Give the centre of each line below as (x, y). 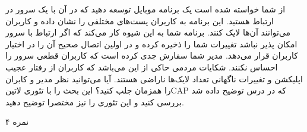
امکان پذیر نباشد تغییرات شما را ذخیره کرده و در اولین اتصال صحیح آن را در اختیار (151, 44)
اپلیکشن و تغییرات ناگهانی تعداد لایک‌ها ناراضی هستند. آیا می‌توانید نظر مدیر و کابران (154, 78)
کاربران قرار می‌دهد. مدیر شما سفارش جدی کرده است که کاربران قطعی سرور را (152, 55)
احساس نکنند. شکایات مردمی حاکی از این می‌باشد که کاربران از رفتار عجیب (142, 67)
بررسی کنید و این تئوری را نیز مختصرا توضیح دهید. (95, 102)
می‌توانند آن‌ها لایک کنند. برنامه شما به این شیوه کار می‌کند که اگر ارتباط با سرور (148, 32)
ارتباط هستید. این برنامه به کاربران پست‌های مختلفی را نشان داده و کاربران (140, 20)
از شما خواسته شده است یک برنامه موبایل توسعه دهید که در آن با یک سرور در (145, 9)
